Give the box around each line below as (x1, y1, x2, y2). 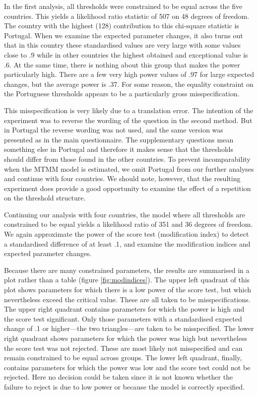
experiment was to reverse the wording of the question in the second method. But (4, 115, 253, 125)
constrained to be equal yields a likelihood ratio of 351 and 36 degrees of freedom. (4, 219, 253, 229)
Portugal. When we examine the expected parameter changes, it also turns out (4, 30, 243, 40)
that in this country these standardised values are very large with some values (4, 40, 241, 50)
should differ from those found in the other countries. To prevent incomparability (4, 153, 251, 164)
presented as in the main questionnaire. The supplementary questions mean (4, 134, 234, 144)
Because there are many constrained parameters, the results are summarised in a (4, 264, 250, 275)
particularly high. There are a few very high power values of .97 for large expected (4, 69, 254, 79)
